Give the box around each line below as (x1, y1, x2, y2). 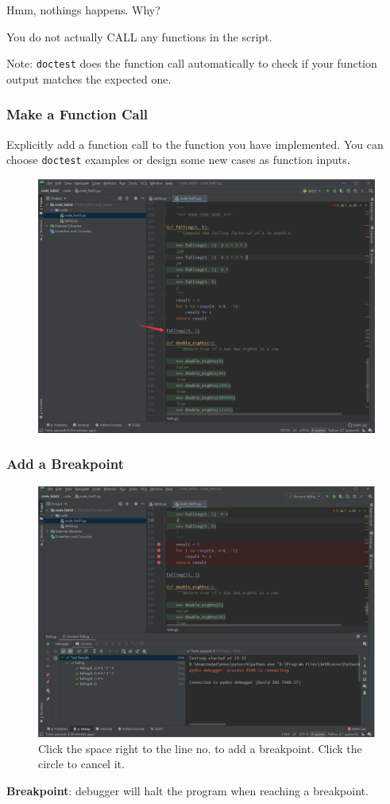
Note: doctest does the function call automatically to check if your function (6, 55, 377, 72)
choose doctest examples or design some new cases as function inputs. (6, 151, 350, 168)
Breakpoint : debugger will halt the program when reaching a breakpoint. (6, 782, 369, 798)
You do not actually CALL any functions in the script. (6, 28, 272, 45)
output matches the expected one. (6, 70, 172, 87)
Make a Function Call (6, 104, 149, 124)
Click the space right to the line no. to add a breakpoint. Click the (38, 740, 362, 756)
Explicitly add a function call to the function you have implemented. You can (6, 135, 384, 152)
